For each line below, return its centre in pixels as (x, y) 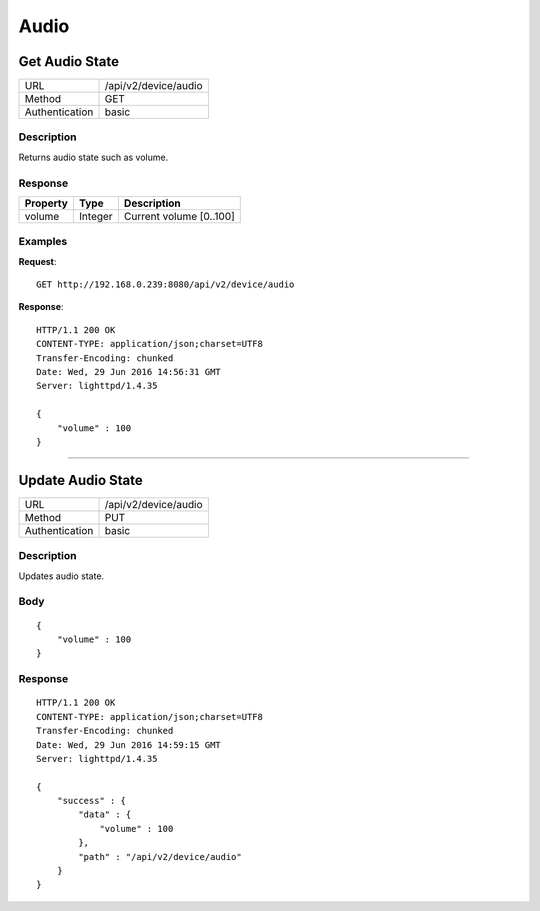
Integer (96, 216)
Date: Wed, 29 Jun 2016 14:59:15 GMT (129, 744)
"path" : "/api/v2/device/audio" (160, 856)
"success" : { (91, 801)
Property (46, 203)
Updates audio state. (61, 576)
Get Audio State (69, 61)
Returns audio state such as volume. (93, 157)
